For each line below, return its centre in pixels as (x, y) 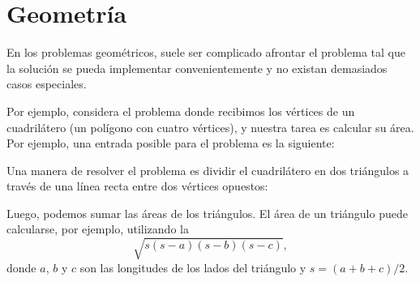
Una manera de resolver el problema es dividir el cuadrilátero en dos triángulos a (208, 170)
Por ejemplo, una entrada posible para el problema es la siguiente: (171, 143)
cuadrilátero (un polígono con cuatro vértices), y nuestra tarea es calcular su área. (210, 127)
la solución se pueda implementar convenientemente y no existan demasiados (197, 68)
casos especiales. (47, 84)
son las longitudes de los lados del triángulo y (193, 267)
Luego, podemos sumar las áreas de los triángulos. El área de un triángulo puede (207, 213)
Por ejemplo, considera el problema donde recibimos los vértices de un (181, 111)
